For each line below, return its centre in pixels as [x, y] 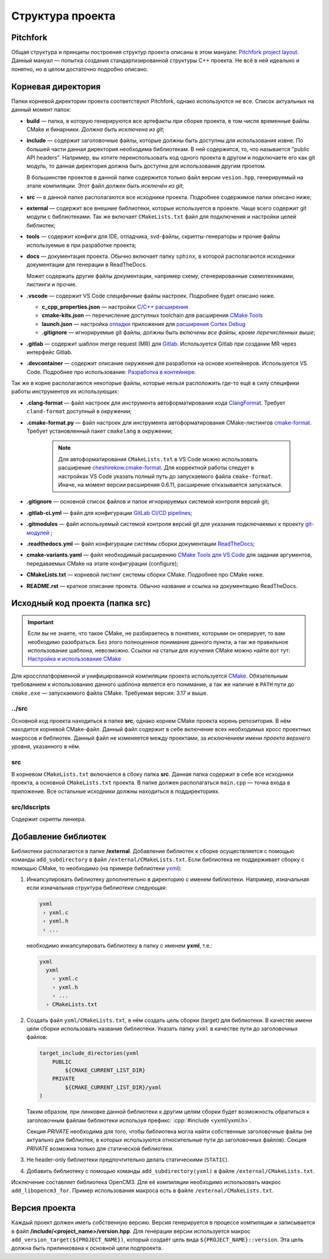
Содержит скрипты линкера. [49, 819]
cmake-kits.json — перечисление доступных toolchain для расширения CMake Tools [152, 315]
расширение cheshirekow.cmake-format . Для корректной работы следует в [156, 468]
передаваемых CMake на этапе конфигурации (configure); [103, 563]
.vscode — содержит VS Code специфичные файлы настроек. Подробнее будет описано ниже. [151, 296]
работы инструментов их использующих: [65, 392]
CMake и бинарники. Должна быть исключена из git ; [95, 129]
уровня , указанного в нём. [46, 746]
